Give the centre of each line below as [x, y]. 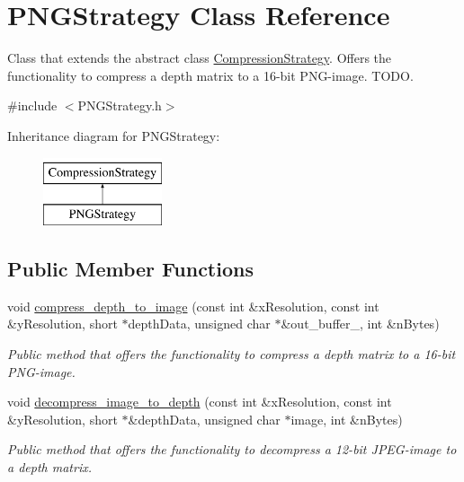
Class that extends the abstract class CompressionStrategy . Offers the [200, 58]
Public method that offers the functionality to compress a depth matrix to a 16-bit [232, 354]
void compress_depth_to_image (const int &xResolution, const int [193, 306]
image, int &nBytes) [347, 419]
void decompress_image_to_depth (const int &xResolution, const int [200, 402]
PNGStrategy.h [120, 105]
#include [32, 105]
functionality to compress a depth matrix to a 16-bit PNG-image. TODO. [210, 75]
